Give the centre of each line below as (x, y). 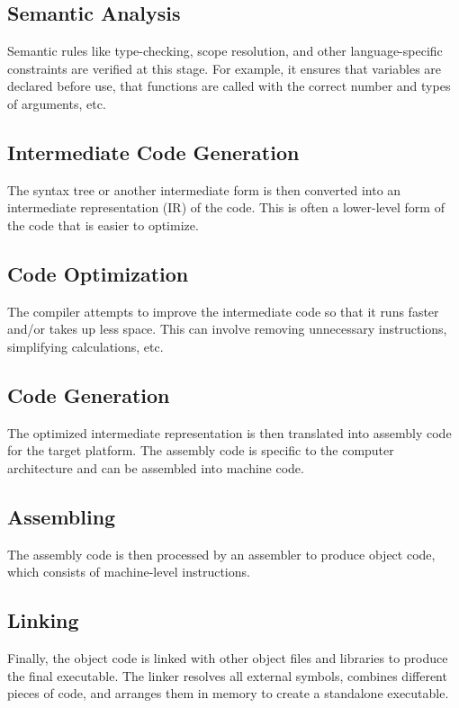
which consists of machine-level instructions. (129, 572)
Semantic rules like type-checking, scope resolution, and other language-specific (225, 51)
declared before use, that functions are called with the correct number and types (229, 86)
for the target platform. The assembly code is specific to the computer (201, 450)
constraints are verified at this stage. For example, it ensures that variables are (225, 68)
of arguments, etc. (57, 103)
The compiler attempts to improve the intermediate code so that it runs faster (223, 311)
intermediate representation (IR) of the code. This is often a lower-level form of (226, 207)
